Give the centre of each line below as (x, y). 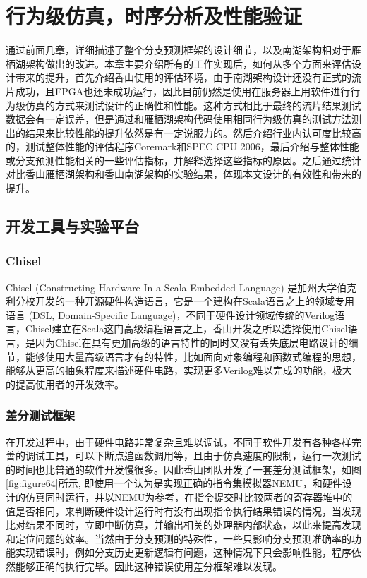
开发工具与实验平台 (72, 226)
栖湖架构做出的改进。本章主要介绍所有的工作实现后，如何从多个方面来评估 (179, 63)
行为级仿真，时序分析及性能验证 (154, 16)
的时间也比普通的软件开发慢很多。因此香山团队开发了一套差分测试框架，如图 (183, 469)
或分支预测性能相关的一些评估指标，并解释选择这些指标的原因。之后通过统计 (183, 160)
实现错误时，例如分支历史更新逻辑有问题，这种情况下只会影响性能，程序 (183, 552)
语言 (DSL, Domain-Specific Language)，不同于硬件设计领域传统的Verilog (170, 314)
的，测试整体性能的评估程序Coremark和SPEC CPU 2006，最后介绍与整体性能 (182, 146)
